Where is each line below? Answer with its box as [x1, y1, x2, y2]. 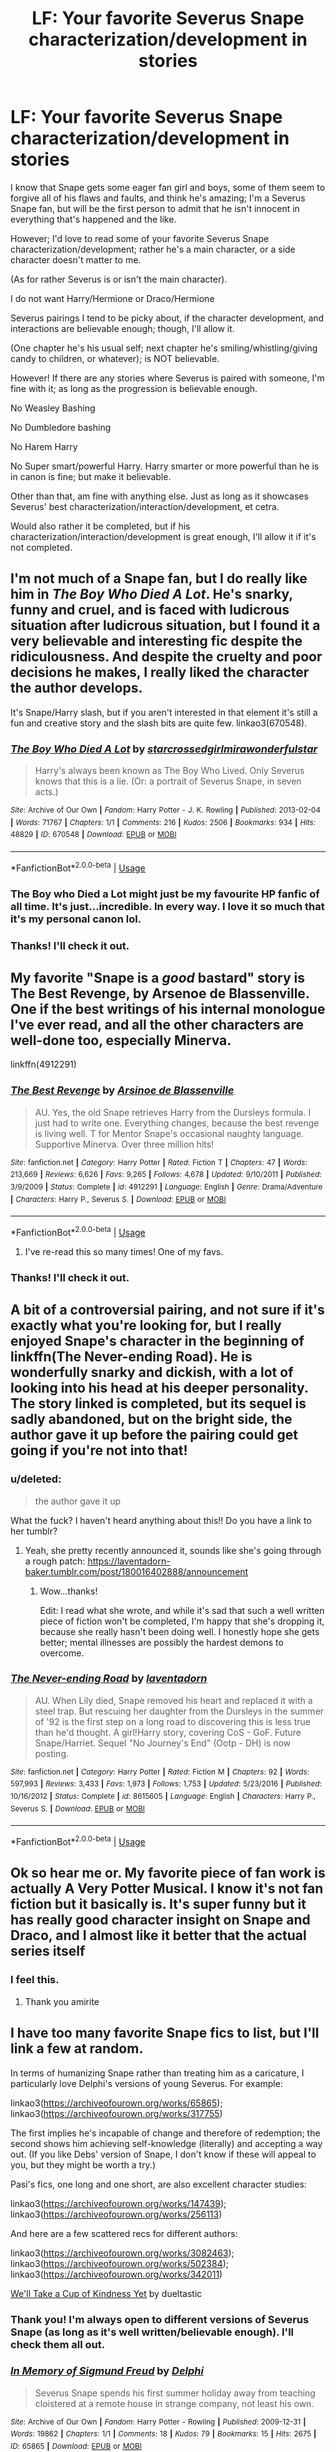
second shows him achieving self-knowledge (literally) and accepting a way [10, 2137, 323, 2149]
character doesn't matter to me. [10, 253, 142, 266]
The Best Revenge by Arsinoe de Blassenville [10, 1083, 235, 1097]
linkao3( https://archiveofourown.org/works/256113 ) [10, 2208, 223, 2220]
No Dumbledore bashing [10, 421, 112, 433]
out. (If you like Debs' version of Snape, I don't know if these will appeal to [10, 2148, 317, 2160]
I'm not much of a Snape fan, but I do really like [10, 570, 308, 587]
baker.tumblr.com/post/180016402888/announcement [24, 1565, 249, 1577]
